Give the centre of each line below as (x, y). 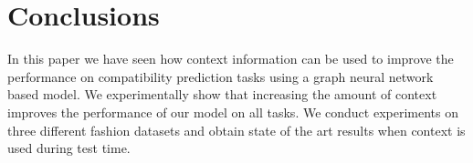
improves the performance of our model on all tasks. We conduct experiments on (233, 112)
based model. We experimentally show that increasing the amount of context (222, 94)
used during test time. (69, 148)
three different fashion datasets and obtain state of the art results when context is (236, 130)
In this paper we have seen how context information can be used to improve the (231, 59)
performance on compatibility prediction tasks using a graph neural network (221, 76)
